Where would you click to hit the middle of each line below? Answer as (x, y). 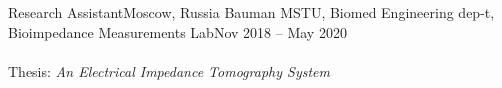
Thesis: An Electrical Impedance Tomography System (169, 70)
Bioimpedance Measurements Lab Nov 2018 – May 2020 (177, 31)
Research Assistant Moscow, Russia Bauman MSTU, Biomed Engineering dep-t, (251, 12)
